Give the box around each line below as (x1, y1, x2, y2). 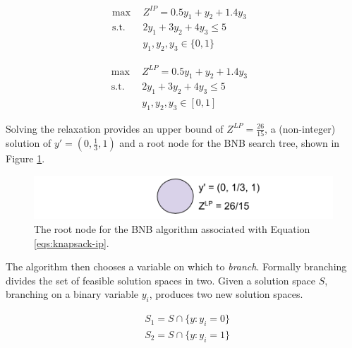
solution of (6, 136, 51, 150)
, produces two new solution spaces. (149, 287, 303, 301)
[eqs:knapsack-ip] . (34, 235, 109, 250)
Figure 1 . (6, 151, 45, 166)
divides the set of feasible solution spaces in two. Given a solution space (6, 272, 315, 287)
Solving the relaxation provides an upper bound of (6, 121, 224, 136)
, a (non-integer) (265, 121, 336, 136)
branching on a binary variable (6, 287, 138, 301)
